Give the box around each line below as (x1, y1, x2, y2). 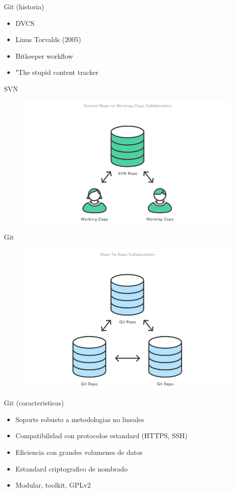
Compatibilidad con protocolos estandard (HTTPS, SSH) (15, 430, 188, 441)
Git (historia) (4, 1, 44, 11)
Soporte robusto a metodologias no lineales (15, 414, 144, 424)
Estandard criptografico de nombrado (15, 463, 128, 473)
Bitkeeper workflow (15, 50, 73, 61)
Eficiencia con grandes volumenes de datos (15, 447, 143, 457)
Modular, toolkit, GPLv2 (15, 480, 91, 490)
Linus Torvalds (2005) (15, 34, 81, 45)
